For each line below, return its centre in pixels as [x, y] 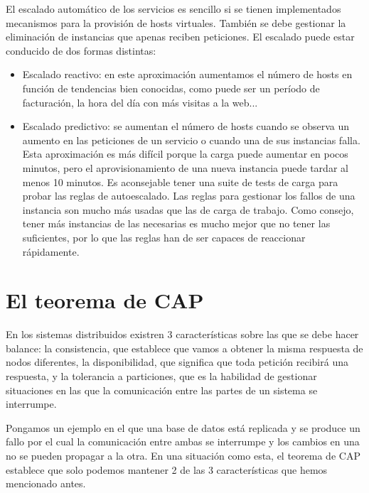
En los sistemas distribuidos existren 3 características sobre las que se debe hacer [182, 334]
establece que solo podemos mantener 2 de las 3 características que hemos [167, 469]
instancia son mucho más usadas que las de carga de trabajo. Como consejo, [188, 209]
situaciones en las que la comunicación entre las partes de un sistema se [162, 390]
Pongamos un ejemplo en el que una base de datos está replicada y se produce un [183, 427]
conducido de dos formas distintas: [81, 50]
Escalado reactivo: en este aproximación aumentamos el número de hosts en [187, 74]
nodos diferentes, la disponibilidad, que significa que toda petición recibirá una [177, 362]
